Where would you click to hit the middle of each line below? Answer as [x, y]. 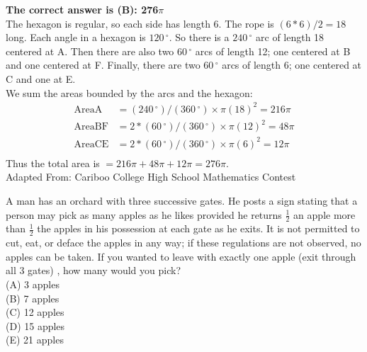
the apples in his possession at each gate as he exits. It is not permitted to [198, 228]
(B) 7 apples [33, 298]
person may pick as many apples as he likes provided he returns [144, 214]
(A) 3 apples [33, 284]
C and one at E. [41, 78]
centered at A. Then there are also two [90, 51]
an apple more [324, 214]
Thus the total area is [53, 163]
